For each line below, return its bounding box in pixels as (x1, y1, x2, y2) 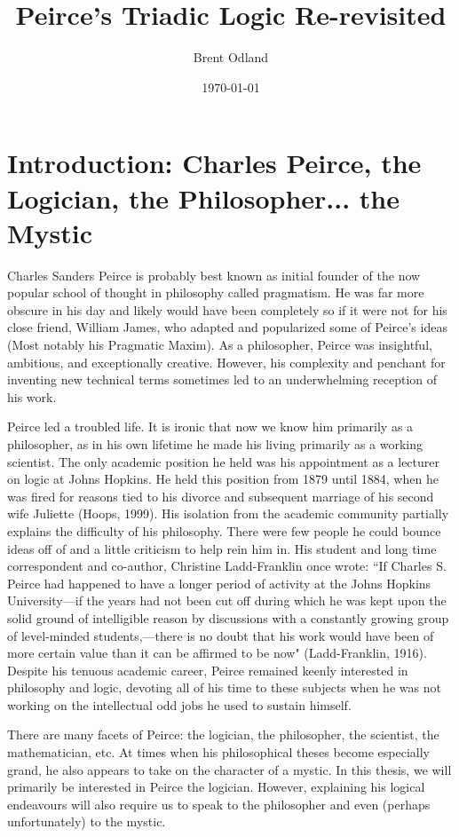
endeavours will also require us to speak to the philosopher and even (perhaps (7, 794, 431, 813)
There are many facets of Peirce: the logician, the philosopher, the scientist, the (7, 725, 439, 744)
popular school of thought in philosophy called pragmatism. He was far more (7, 283, 424, 302)
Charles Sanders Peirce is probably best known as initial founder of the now (7, 265, 421, 284)
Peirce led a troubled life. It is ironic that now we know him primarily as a (7, 417, 414, 436)
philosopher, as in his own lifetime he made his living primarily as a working (7, 434, 423, 453)
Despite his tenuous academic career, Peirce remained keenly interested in (7, 660, 408, 679)
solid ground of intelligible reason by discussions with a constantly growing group (7, 608, 449, 627)
